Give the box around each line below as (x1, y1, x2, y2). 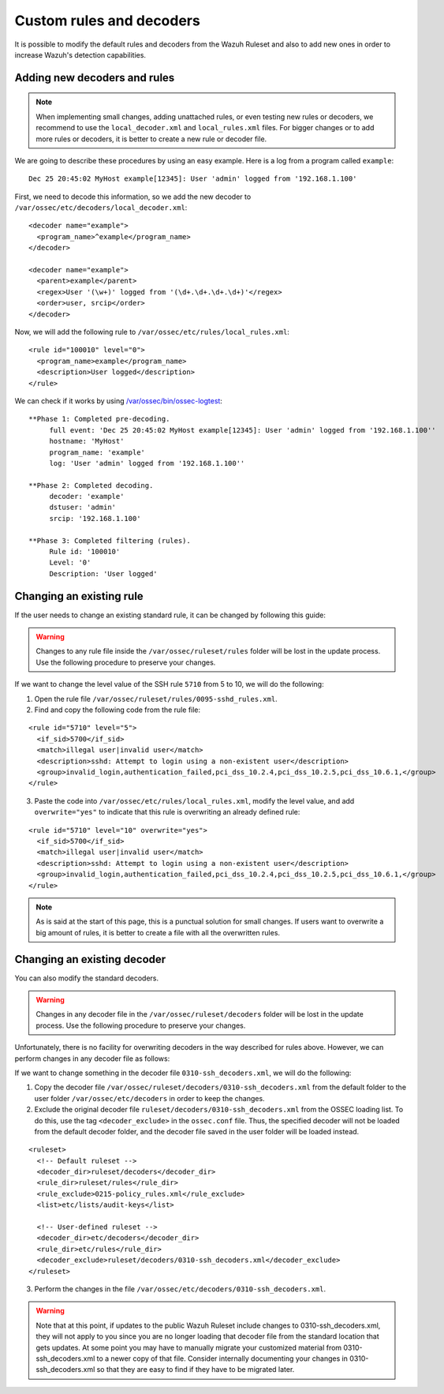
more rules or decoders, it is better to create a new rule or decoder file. (35, 134, 267, 144)
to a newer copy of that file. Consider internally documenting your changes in (96, 1354, 349, 1363)
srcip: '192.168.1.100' (49, 514, 141, 523)
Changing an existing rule (14, 589, 144, 603)
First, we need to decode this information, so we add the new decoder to (14, 192, 252, 201)
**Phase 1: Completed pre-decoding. (28, 414, 170, 424)
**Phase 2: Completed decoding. (28, 481, 154, 489)
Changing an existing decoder (14, 952, 166, 966)
